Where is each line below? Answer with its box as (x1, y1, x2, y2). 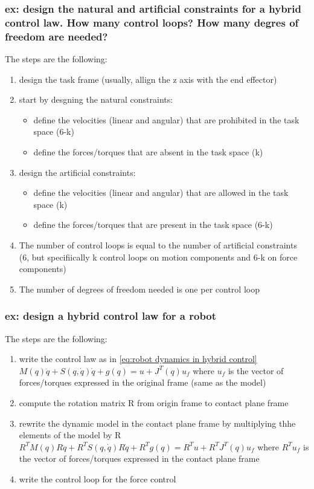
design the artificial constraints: (19, 166, 136, 178)
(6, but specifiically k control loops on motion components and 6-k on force (19, 250, 298, 263)
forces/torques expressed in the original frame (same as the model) (19, 376, 266, 389)
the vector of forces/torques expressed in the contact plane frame (19, 452, 260, 465)
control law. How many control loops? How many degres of (5, 15, 299, 30)
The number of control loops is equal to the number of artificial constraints (19, 239, 297, 251)
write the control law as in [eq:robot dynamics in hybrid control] (19, 352, 257, 365)
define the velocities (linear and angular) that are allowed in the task (33, 186, 289, 199)
